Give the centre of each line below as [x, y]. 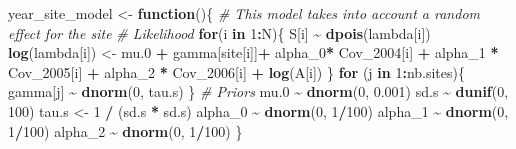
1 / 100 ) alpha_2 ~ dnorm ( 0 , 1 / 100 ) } [125, 130]
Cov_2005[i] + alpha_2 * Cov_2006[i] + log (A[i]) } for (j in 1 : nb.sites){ [236, 71]
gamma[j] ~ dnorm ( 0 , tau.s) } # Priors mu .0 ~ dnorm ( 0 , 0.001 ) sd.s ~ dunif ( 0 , [258, 91]
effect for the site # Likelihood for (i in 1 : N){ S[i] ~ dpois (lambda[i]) [219, 32]
